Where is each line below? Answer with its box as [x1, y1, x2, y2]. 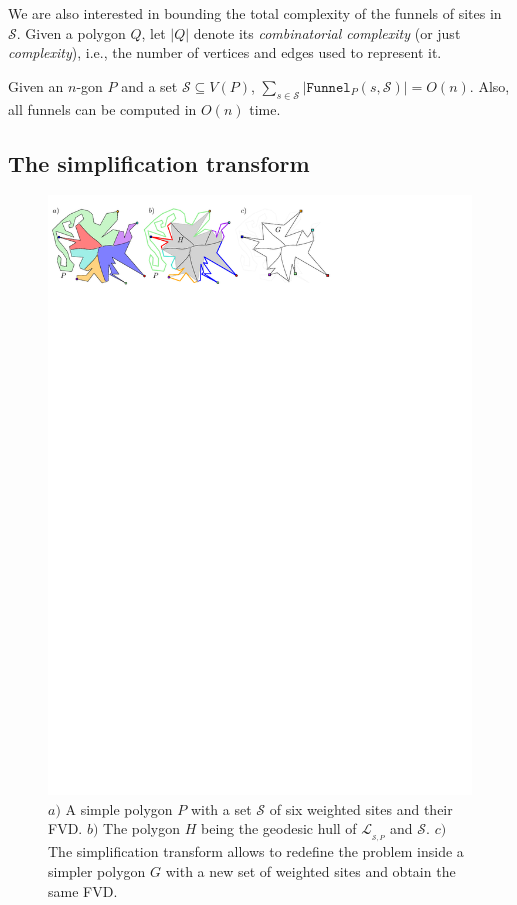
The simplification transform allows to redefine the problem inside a [48, 841, 464, 862]
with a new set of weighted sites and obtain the [165, 860, 456, 881]
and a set [121, 75, 178, 96]
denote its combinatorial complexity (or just [193, 22, 461, 43]
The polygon [103, 818, 181, 839]
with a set [190, 798, 252, 819]
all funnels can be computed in [8, 98, 197, 119]
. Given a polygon [16, 22, 126, 43]
